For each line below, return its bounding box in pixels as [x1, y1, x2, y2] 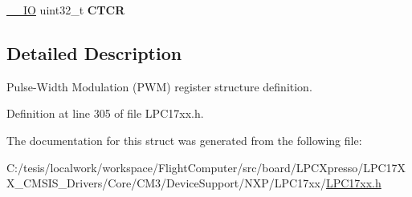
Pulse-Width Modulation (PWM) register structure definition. [6, 78, 312, 94]
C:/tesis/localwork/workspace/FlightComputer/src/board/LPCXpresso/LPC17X [6, 159, 406, 175]
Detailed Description [6, 40, 182, 65]
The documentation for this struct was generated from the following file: [6, 131, 362, 148]
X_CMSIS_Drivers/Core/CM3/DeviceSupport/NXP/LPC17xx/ [6, 175, 326, 191]
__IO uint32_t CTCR [6, 2, 125, 18]
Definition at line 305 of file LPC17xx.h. [6, 105, 204, 122]
